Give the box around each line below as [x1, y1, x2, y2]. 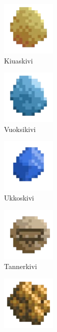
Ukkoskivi [4, 192, 34, 203]
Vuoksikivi [4, 123, 36, 134]
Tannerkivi [4, 261, 37, 272]
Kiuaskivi [4, 55, 33, 65]
